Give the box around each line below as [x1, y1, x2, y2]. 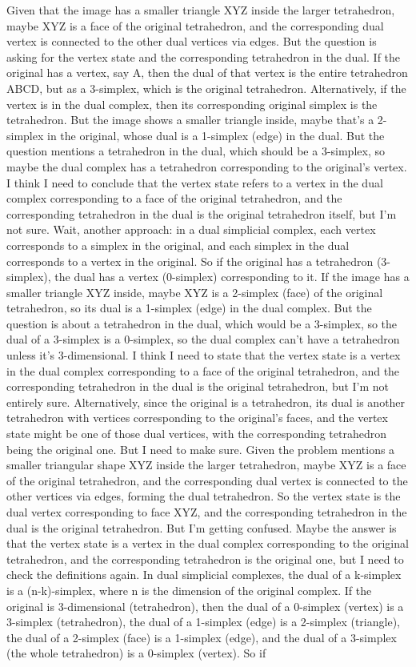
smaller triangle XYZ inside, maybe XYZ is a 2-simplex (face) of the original [6, 283, 383, 300]
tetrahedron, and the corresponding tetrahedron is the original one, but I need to [6, 550, 404, 567]
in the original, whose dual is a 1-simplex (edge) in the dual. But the [47, 127, 385, 143]
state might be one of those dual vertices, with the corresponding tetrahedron [6, 425, 386, 442]
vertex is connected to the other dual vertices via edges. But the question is [6, 33, 377, 50]
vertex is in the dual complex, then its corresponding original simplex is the [6, 95, 378, 112]
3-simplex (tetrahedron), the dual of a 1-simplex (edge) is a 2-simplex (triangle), [6, 613, 400, 630]
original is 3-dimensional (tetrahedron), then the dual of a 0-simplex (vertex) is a [6, 597, 404, 614]
